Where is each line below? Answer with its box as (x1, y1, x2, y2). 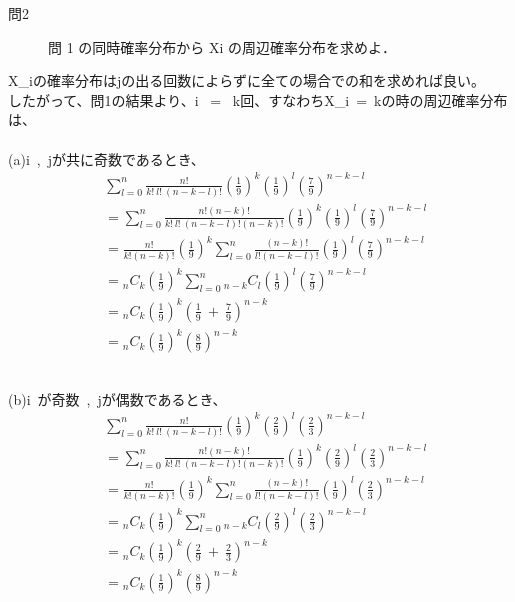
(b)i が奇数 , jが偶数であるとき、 (8, 388, 227, 409)
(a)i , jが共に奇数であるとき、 (8, 148, 205, 169)
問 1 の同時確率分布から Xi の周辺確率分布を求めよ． (48, 36, 397, 57)
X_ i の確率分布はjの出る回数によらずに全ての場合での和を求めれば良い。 (8, 70, 485, 91)
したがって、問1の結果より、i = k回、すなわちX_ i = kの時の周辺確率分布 (8, 89, 508, 110)
